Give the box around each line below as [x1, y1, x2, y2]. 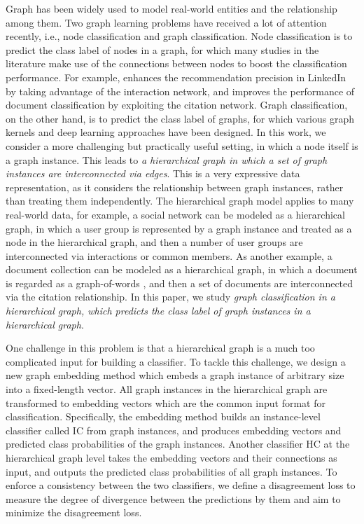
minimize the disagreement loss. [6, 505, 142, 520]
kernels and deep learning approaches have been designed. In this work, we [6, 125, 326, 139]
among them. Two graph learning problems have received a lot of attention [6, 15, 327, 29]
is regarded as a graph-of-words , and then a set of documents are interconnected [6, 275, 353, 290]
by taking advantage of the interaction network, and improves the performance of [6, 83, 355, 98]
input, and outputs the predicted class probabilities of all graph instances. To [6, 464, 337, 478]
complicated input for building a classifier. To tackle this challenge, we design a [6, 354, 346, 368]
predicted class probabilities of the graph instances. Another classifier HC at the [6, 436, 350, 451]
